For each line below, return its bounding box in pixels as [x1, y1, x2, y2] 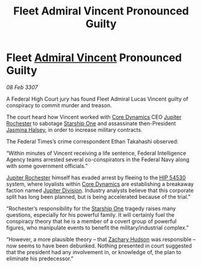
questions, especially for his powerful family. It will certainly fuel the [6, 211, 175, 218]
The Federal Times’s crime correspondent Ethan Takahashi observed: [6, 137, 179, 145]
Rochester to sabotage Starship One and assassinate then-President [6, 119, 176, 127]
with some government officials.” [6, 162, 88, 169]
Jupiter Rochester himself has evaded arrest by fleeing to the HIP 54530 [6, 173, 186, 181]
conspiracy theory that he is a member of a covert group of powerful [6, 217, 177, 225]
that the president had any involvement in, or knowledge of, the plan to [6, 248, 182, 255]
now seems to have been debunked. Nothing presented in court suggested [6, 242, 193, 249]
